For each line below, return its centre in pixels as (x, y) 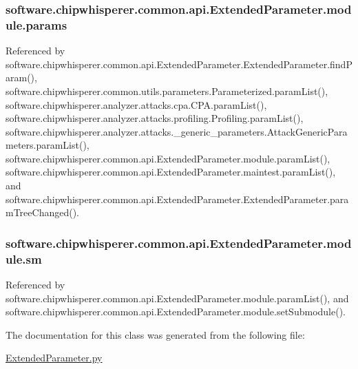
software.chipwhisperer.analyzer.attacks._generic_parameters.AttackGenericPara (177, 131)
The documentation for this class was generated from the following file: (155, 334)
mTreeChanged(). (42, 212)
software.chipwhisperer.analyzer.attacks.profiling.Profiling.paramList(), (155, 118)
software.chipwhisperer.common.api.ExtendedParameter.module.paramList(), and (177, 298)
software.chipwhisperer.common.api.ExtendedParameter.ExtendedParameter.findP (179, 64)
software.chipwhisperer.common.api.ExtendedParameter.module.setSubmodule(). (176, 312)
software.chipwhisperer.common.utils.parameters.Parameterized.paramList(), (167, 91)
